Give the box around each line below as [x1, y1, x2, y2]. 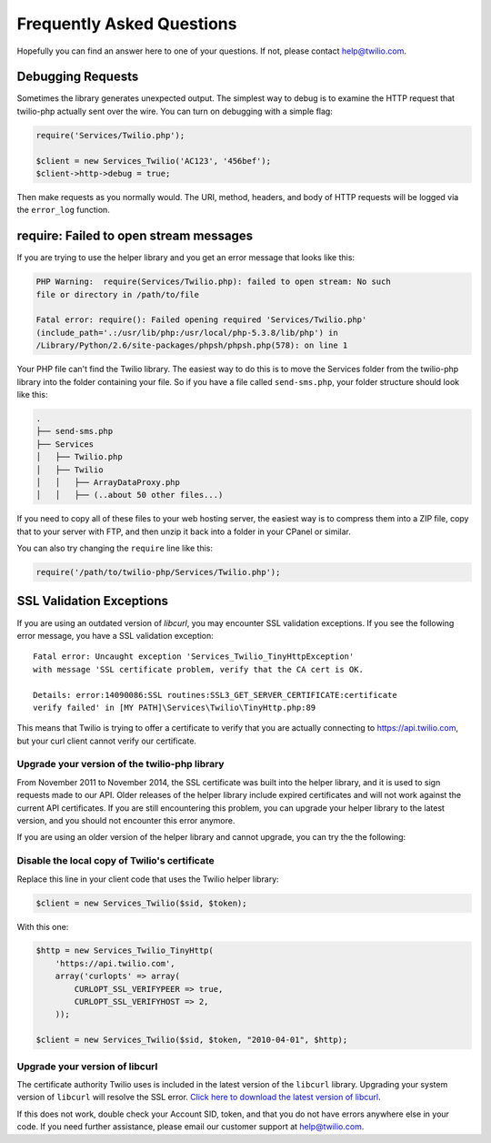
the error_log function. [16, 205, 111, 216]
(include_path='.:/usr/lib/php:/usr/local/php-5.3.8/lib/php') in [35, 328, 338, 338]
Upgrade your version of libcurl [16, 1060, 158, 1073]
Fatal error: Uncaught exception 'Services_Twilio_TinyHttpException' [33, 652, 355, 662]
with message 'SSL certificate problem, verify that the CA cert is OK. [33, 664, 364, 674]
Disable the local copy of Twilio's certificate [16, 855, 215, 867]
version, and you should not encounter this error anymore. [16, 815, 235, 825]
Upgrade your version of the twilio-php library [16, 758, 225, 771]
